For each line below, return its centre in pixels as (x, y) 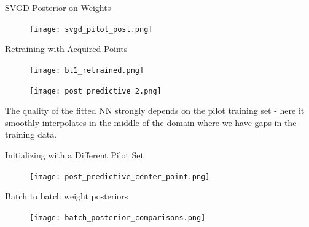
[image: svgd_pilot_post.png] (91, 29)
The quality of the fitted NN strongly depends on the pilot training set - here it (155, 110)
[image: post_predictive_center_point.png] (120, 177)
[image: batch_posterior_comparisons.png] (118, 218)
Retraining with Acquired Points (66, 49)
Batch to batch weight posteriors (67, 196)
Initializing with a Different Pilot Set (75, 154)
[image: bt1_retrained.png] (87, 70)
